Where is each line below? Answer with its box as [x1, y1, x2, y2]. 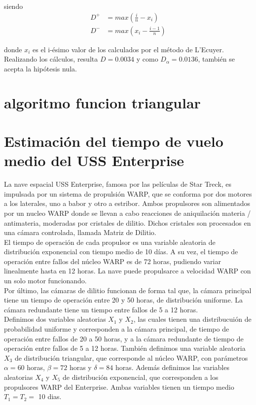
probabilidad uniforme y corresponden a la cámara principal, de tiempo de [4, 324, 229, 334]
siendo [4, 1, 23, 11]
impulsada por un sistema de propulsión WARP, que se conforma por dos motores [4, 188, 252, 199]
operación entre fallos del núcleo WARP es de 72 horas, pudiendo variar [4, 256, 221, 266]
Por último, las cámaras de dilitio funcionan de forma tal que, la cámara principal [4, 285, 252, 295]
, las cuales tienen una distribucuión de [133, 314, 252, 324]
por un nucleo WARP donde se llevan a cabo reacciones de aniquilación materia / [4, 207, 251, 218]
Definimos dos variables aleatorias [4, 314, 106, 324]
